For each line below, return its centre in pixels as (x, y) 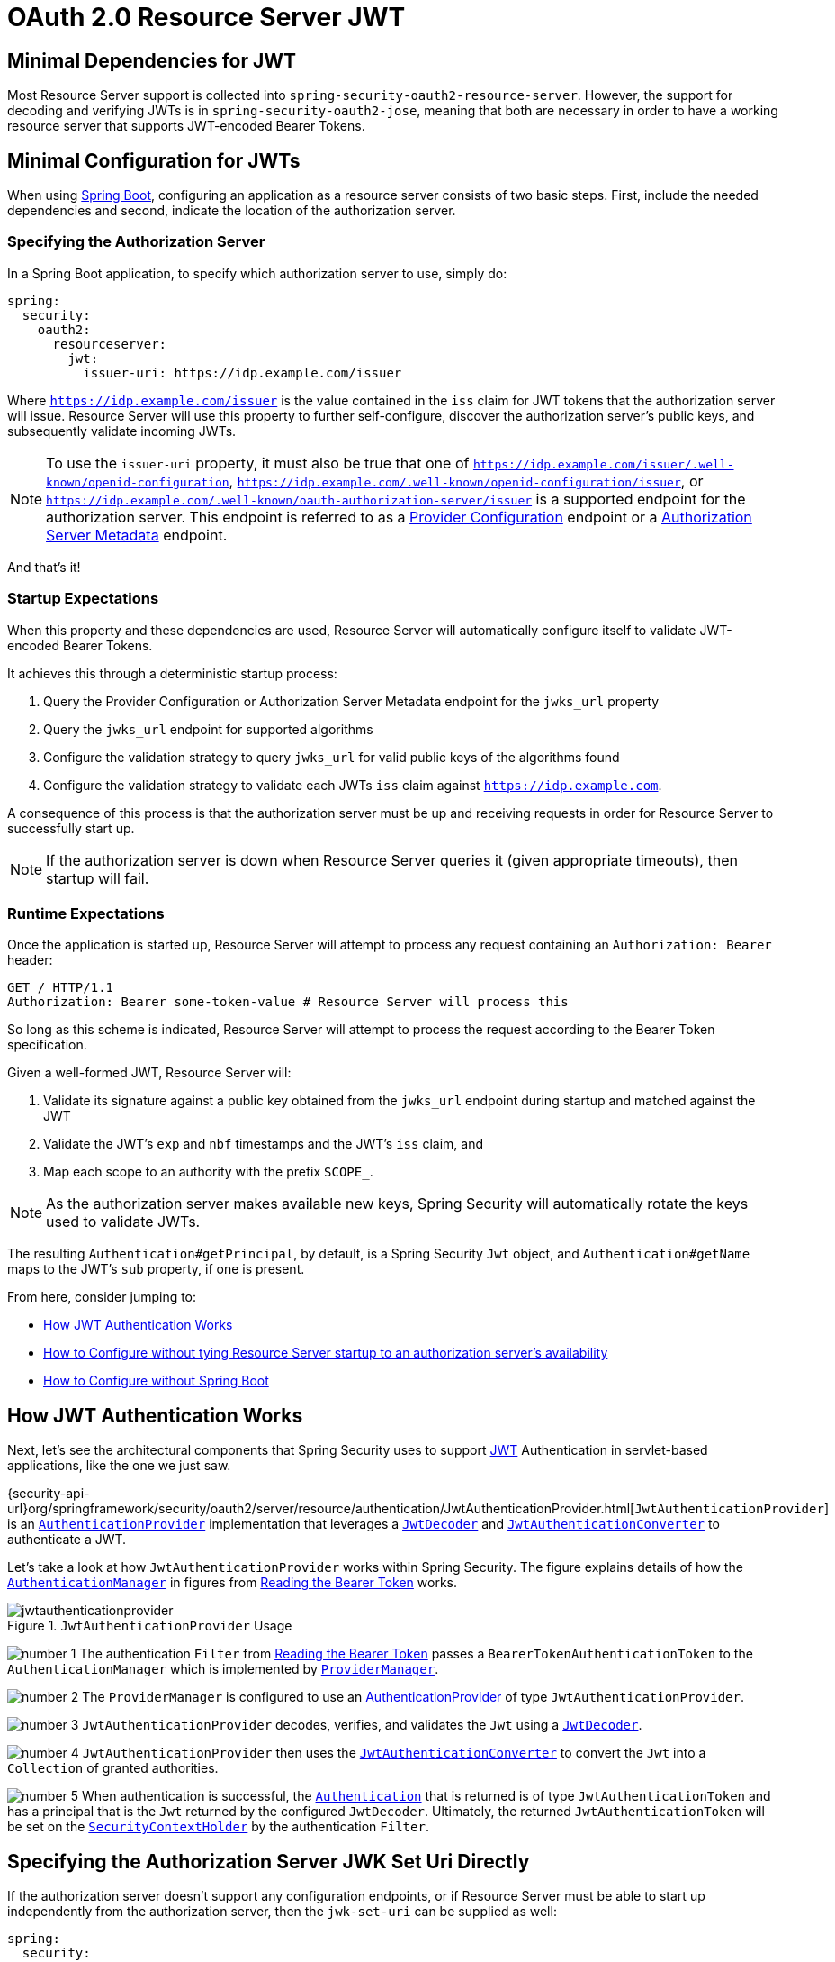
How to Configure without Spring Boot (156, 1381)
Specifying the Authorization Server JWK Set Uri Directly (269, 1861)
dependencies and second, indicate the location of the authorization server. (232, 211)
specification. (47, 1045)
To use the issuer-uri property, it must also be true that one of (258, 463)
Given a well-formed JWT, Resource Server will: (149, 1073)
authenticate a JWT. (67, 1540)
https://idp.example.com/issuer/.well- (603, 464)
